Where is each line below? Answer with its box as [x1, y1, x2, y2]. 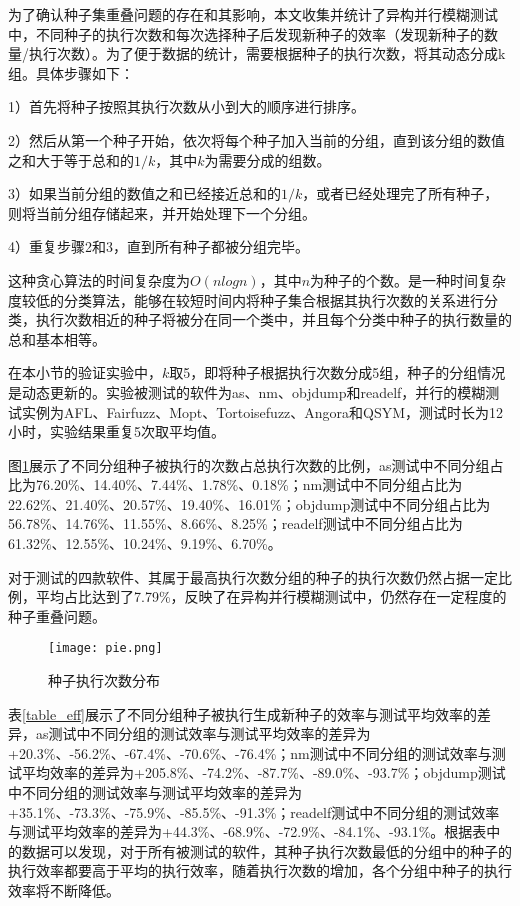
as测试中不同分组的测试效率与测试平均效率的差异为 [35, 723, 371, 744]
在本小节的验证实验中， [8, 362, 162, 383]
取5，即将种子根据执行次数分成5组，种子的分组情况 [169, 362, 506, 383]
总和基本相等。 [8, 328, 106, 349]
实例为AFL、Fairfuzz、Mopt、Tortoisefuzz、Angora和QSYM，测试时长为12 [21, 401, 504, 422]
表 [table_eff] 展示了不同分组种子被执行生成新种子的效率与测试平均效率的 [8, 703, 477, 724]
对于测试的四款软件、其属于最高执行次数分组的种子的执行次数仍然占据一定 [8, 566, 498, 587]
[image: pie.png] [48, 641, 163, 656]
